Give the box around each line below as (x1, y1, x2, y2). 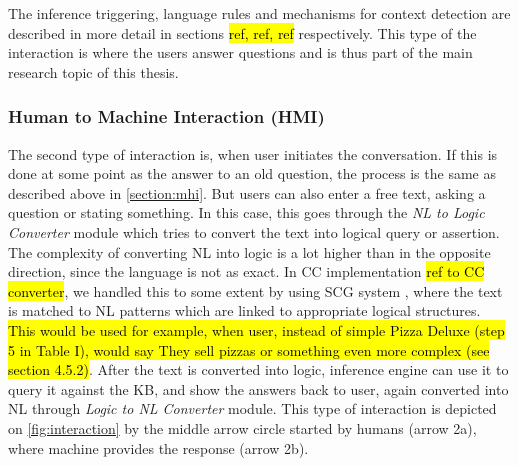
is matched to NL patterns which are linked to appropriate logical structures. (8, 300, 481, 321)
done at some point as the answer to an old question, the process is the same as (8, 163, 496, 184)
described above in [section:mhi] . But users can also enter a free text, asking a (8, 182, 486, 203)
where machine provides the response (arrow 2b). (8, 437, 309, 458)
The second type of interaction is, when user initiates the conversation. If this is (8, 143, 498, 164)
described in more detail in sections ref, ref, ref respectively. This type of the (8, 22, 477, 43)
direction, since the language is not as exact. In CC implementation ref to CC (8, 261, 485, 282)
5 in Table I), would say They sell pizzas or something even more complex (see (8, 339, 490, 360)
